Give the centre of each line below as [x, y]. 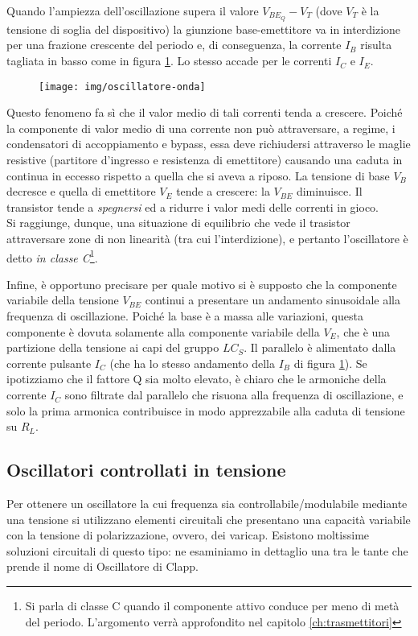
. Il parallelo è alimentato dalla [320, 347]
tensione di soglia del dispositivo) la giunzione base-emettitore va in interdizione [204, 29]
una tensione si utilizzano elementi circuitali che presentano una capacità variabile [209, 519]
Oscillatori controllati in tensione [146, 470]
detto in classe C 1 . [52, 256]
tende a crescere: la [223, 191]
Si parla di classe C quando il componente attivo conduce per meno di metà [212, 605]
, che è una [363, 331]
